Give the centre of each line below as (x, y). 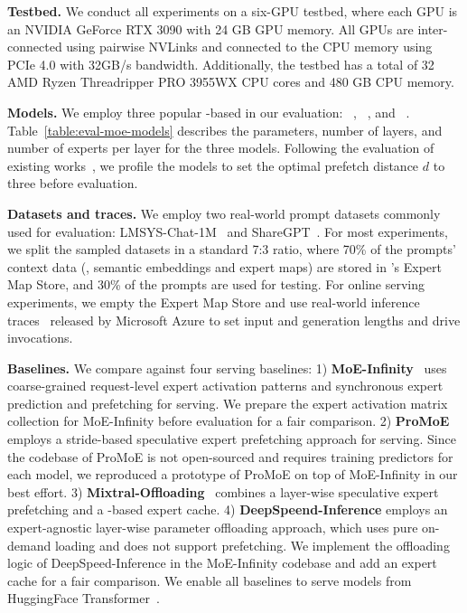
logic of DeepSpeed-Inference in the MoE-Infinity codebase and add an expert (222, 563)
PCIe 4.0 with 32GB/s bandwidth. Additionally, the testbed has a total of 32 (221, 64)
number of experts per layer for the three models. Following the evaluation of (221, 148)
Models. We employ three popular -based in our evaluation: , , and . (209, 112)
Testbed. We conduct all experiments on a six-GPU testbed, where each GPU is (233, 11)
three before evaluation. (73, 183)
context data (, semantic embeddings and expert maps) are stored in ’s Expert (224, 266)
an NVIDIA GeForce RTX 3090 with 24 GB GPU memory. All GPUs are (210, 28)
